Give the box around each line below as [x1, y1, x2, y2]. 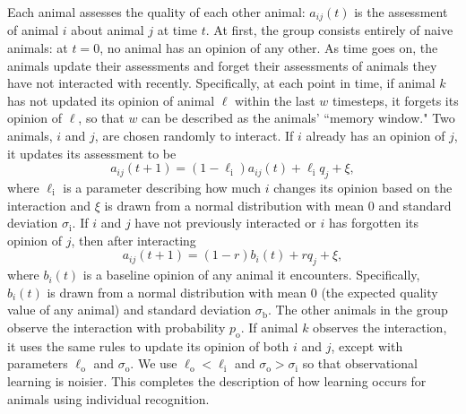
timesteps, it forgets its [332, 91, 459, 109]
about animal [71, 21, 144, 39]
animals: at [7, 39, 68, 57]
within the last [235, 91, 315, 109]
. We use [130, 354, 177, 373]
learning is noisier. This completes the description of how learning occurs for [7, 371, 427, 390]
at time [157, 21, 198, 39]
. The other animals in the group [267, 300, 448, 319]
